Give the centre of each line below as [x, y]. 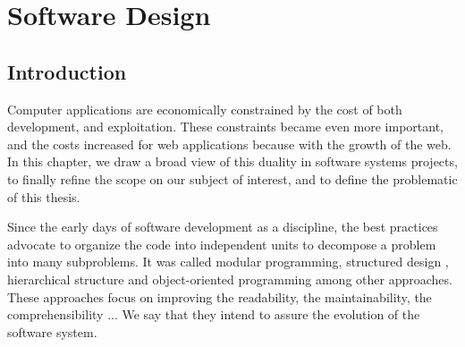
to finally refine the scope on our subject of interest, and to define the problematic [232, 178]
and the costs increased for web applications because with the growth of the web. [229, 144]
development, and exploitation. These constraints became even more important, [225, 127]
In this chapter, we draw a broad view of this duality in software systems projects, [232, 161]
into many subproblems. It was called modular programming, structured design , [228, 262]
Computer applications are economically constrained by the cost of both [205, 109]
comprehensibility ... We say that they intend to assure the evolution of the [214, 314]
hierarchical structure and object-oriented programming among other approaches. [230, 279]
